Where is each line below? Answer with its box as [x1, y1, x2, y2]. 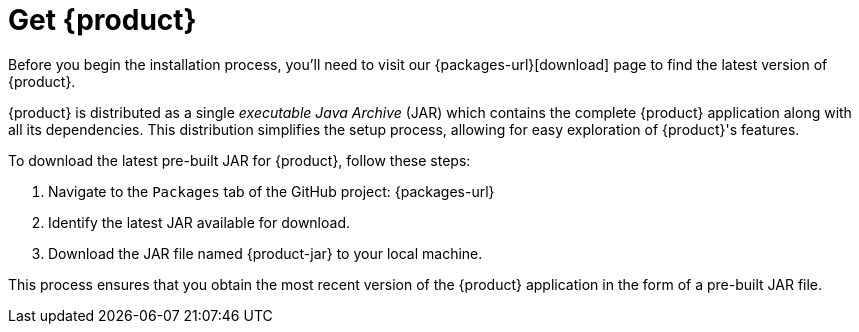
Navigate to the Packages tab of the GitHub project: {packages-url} [48, 182, 495, 200]
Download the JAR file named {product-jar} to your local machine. [48, 244, 483, 262]
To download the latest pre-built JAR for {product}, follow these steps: [8, 151, 471, 169]
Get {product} [8, 3, 197, 37]
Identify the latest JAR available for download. [48, 213, 350, 231]
